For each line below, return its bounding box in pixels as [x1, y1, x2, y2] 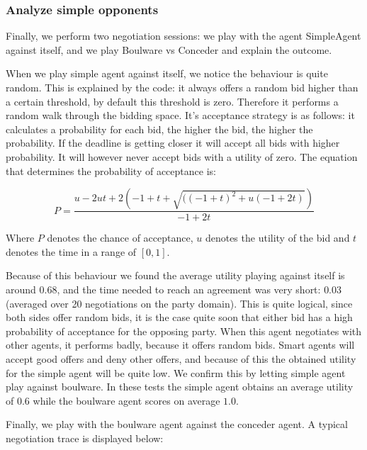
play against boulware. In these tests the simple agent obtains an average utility [6, 379, 354, 394]
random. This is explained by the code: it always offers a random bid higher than [6, 80, 358, 94]
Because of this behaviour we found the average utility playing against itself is [6, 268, 345, 283]
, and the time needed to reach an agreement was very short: [57, 281, 321, 296]
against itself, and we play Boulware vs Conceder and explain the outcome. [6, 42, 332, 57]
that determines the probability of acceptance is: [6, 163, 216, 178]
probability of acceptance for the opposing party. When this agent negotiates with [6, 323, 362, 338]
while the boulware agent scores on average [33, 393, 220, 407]
